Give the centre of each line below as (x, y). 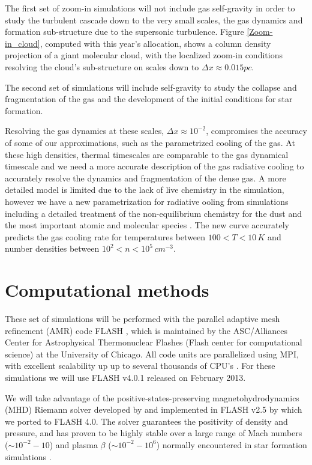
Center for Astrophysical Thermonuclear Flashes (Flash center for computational (154, 342)
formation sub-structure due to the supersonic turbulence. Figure (124, 32)
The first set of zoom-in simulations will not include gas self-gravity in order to (150, 8)
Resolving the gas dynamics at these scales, (85, 131)
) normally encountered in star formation (232, 444)
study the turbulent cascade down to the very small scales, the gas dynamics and (154, 20)
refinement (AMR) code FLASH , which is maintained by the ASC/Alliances (146, 330)
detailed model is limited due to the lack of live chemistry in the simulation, (145, 190)
